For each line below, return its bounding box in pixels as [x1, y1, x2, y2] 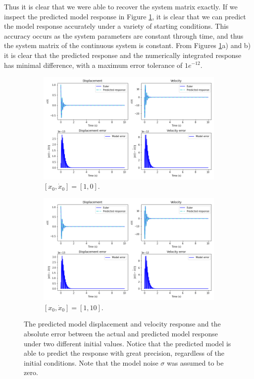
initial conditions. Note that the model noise [24, 357, 158, 368]
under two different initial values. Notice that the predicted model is [24, 338, 231, 348]
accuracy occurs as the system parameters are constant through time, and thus [4, 30, 244, 41]
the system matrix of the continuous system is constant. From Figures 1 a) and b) [4, 40, 251, 51]
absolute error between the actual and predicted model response [24, 328, 218, 338]
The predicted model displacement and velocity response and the [24, 319, 221, 329]
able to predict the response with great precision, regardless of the [24, 348, 225, 358]
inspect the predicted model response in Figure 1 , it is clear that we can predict [4, 11, 246, 21]
